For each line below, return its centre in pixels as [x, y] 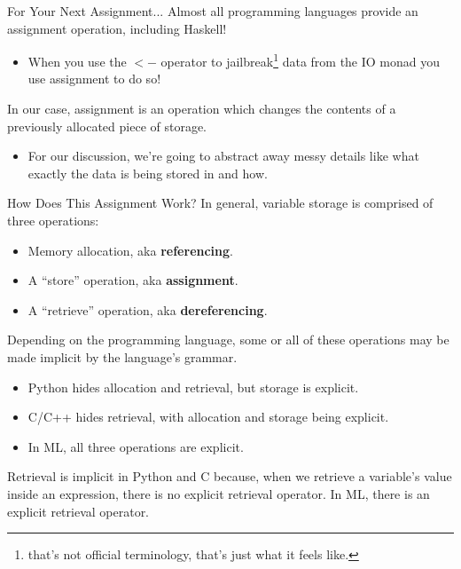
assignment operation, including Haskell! [117, 28]
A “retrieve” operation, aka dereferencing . [148, 309]
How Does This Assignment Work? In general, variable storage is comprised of [220, 203]
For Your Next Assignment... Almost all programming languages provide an [213, 11]
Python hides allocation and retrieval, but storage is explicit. [193, 387]
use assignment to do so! [94, 79]
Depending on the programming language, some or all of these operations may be [228, 340]
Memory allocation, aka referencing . [130, 250]
